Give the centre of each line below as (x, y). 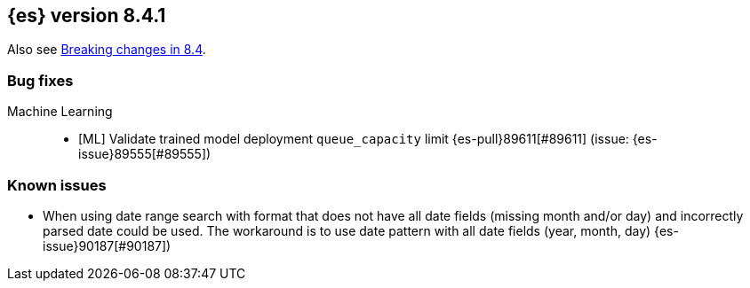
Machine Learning (60, 112)
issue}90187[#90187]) (107, 245)
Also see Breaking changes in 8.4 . (107, 50)
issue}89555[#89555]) (145, 154)
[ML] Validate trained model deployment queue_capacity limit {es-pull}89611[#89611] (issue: (354, 139)
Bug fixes (40, 80)
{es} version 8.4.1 (87, 16)
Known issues (57, 185)
